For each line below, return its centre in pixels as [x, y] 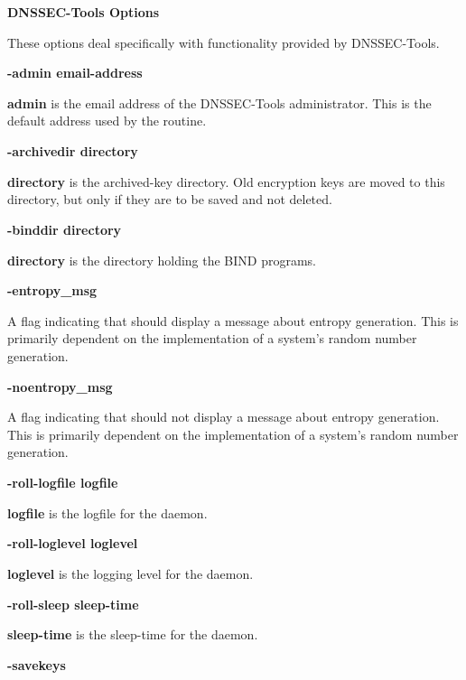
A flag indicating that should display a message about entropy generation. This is [233, 320]
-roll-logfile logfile [63, 482]
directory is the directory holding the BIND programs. [162, 260]
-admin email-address [75, 73]
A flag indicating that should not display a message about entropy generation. [224, 417]
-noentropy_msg [60, 386]
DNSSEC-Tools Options [84, 12]
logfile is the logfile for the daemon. [107, 512]
